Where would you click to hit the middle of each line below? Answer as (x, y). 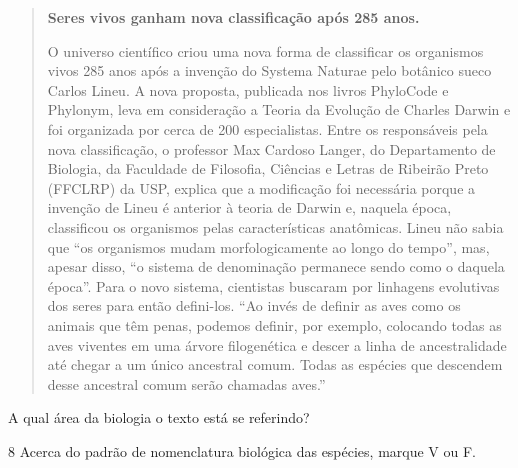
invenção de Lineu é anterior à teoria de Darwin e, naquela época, (249, 207)
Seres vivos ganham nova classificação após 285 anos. (233, 17)
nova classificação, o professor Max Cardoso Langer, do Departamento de (271, 148)
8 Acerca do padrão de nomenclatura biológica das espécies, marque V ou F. (242, 450)
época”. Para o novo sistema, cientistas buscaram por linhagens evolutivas (273, 285)
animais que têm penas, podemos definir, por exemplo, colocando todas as (274, 324)
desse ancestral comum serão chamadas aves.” (186, 383)
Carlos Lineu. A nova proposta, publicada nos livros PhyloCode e (248, 89)
